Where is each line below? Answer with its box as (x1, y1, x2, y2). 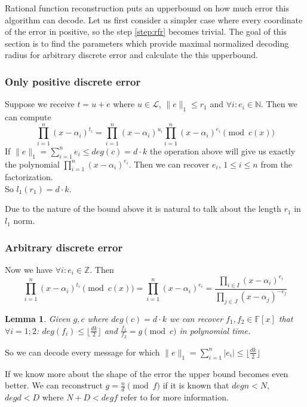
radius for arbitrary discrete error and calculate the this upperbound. (5, 48, 258, 61)
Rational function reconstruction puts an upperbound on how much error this (5, 2, 289, 14)
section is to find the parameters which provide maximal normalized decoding (5, 37, 289, 49)
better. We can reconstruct (5, 379, 103, 391)
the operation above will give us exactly (149, 144, 296, 157)
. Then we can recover (128, 157, 210, 170)
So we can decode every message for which (5, 345, 160, 358)
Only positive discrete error (5, 74, 141, 89)
